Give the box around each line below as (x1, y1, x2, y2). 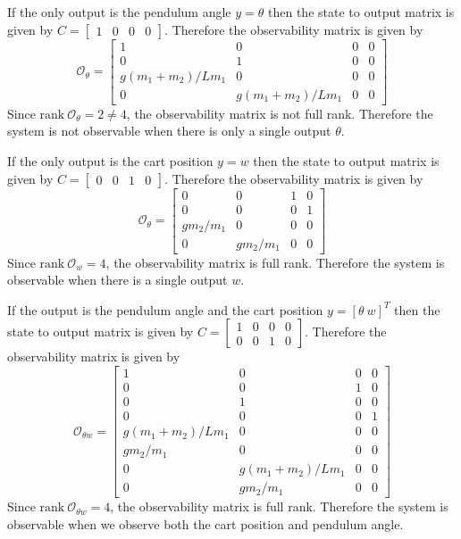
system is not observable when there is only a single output (7, 121, 331, 140)
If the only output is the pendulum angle (7, 3, 231, 21)
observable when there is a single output (7, 270, 228, 289)
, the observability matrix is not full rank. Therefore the (126, 104, 433, 122)
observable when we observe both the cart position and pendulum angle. (7, 514, 404, 533)
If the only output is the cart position (7, 151, 214, 170)
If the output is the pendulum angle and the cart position (7, 300, 323, 319)
